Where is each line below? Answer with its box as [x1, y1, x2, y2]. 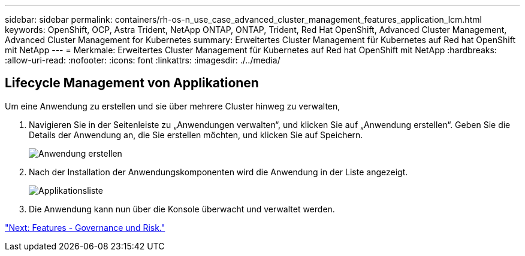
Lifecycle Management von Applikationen [5, 75, 259, 91]
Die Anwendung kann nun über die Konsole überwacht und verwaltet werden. [29, 203, 335, 214]
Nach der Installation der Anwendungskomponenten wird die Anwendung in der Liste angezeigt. [29, 166, 408, 177]
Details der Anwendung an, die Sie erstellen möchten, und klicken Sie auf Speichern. [29, 129, 363, 140]
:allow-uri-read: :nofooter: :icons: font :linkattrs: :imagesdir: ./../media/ [5, 55, 280, 65]
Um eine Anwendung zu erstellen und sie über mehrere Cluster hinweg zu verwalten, [5, 100, 340, 111]
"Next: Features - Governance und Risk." [5, 222, 165, 233]
